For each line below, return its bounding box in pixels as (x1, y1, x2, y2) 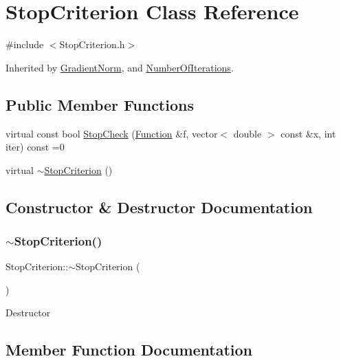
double (233, 126, 262, 140)
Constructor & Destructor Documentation (5, 196, 313, 217)
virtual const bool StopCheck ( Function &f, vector (5, 126, 218, 140)
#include (5, 37, 44, 52)
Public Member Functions (5, 94, 194, 115)
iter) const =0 (5, 140, 65, 154)
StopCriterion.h (59, 37, 125, 52)
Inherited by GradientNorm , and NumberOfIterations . (5, 60, 234, 74)
